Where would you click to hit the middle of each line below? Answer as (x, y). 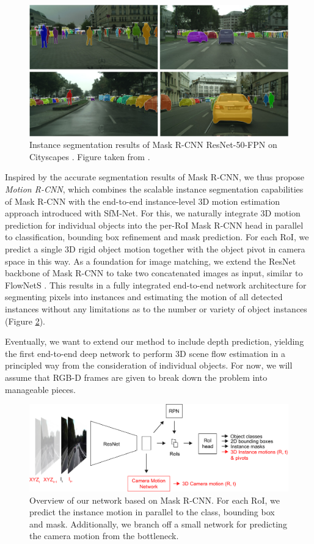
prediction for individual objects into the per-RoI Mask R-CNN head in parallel (154, 225)
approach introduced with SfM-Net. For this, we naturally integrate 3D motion (153, 213)
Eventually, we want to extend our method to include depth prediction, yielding (155, 341)
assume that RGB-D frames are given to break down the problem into (136, 377)
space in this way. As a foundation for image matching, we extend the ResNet (151, 261)
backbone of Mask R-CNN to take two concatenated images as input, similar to (154, 273)
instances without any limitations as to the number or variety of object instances (156, 309)
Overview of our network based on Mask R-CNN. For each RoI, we (155, 500)
